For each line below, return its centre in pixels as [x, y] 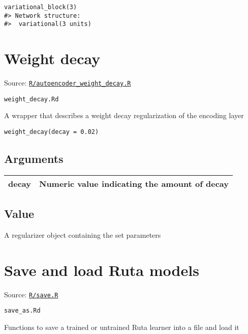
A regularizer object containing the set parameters [83, 235]
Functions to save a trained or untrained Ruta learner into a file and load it [122, 327]
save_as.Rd [22, 311]
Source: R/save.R [31, 294]
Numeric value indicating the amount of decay [134, 183]
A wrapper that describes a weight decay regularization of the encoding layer [124, 115]
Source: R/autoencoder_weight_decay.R [68, 83]
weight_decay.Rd [32, 99]
